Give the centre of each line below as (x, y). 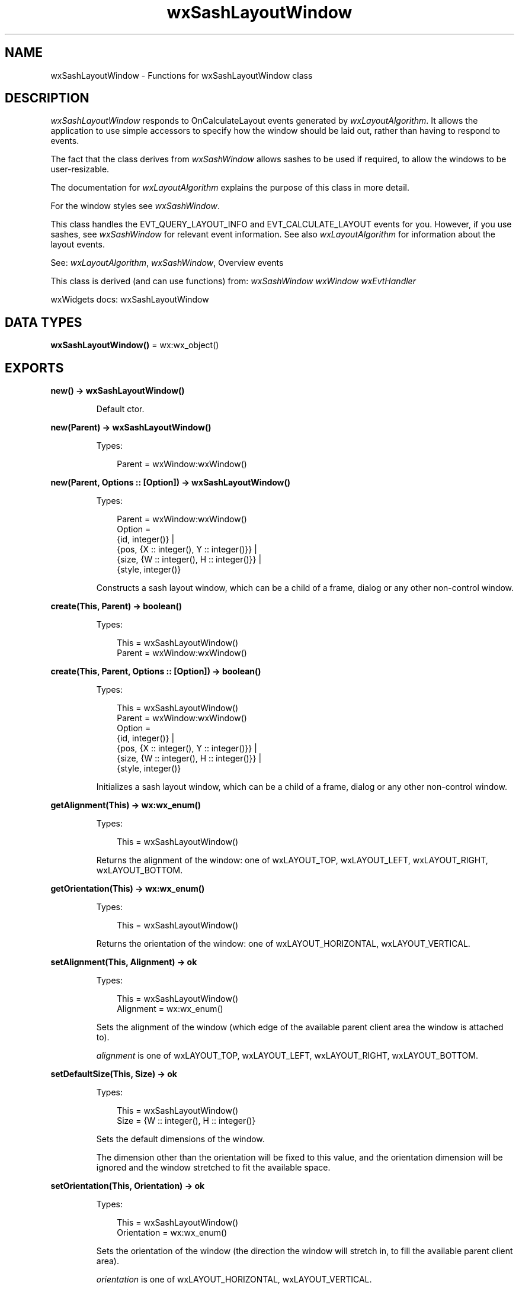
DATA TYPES (44, 322)
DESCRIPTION (47, 98)
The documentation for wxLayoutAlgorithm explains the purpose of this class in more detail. (230, 188)
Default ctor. (120, 409)
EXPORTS (34, 368)
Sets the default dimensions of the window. (180, 1139)
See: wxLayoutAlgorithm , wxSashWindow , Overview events (167, 263)
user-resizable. (80, 169)
